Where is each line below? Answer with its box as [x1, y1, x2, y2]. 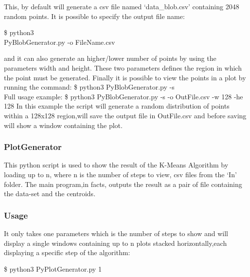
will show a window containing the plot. [4, 120, 123, 130]
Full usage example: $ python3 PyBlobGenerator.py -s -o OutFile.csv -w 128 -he [4, 91, 243, 101]
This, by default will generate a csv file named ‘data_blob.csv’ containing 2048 [4, 1, 239, 11]
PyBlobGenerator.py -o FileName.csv [4, 37, 115, 47]
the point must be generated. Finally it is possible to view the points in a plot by [4, 72, 246, 82]
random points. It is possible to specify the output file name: [4, 11, 185, 21]
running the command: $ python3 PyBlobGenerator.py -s [4, 82, 175, 92]
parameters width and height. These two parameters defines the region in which [4, 62, 242, 73]
